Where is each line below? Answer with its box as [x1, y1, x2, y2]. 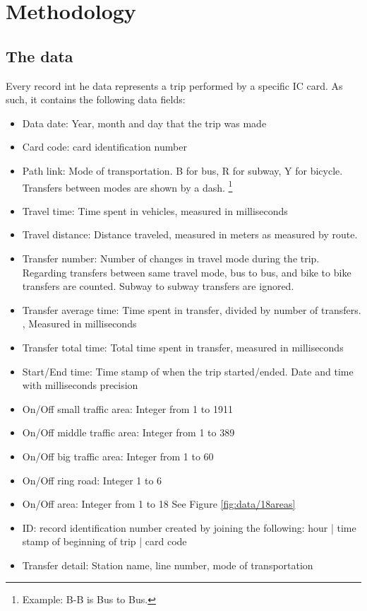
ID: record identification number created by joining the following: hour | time [22, 520, 356, 535]
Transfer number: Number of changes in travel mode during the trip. [22, 250, 320, 265]
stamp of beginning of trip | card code [22, 534, 187, 549]
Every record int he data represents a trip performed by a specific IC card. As [6, 78, 343, 93]
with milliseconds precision [22, 378, 138, 392]
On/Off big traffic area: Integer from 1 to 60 [22, 448, 214, 463]
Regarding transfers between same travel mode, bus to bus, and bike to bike [22, 264, 351, 279]
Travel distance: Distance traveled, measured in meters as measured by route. [22, 227, 358, 242]
